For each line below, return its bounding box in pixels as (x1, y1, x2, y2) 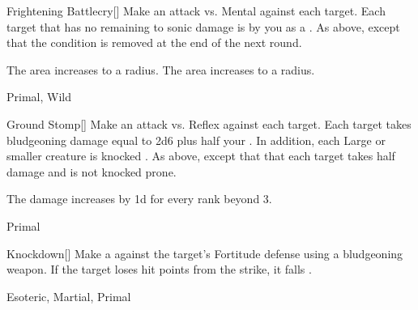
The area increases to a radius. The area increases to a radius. (6, 61, 315, 78)
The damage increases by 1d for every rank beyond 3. (6, 190, 272, 207)
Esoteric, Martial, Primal (6, 287, 131, 304)
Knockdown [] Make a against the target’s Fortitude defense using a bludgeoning (6, 244, 403, 261)
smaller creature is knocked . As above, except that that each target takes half (6, 147, 395, 164)
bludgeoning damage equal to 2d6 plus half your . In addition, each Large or (6, 131, 386, 148)
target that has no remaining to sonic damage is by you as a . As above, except (6, 18, 400, 35)
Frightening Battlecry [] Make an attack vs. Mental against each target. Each (6, 2, 386, 19)
